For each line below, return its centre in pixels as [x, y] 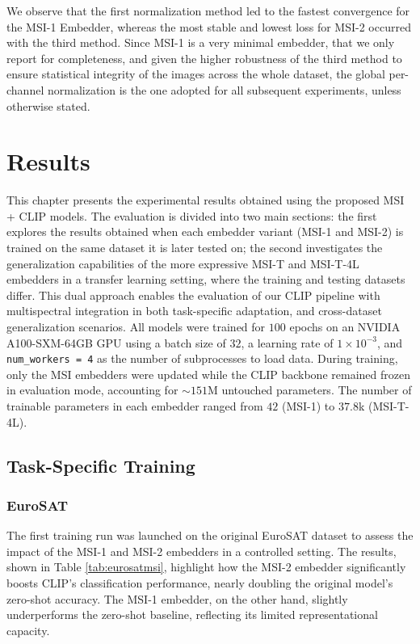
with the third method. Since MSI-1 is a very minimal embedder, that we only [201, 42]
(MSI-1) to [308, 406]
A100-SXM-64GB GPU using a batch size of [116, 342]
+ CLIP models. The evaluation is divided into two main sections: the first [192, 215]
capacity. [28, 630]
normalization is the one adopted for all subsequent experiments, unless [224, 89]
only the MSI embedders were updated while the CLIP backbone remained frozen [208, 374]
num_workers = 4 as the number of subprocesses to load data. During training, [202, 358]
